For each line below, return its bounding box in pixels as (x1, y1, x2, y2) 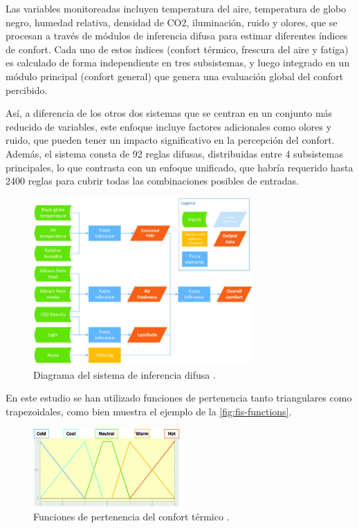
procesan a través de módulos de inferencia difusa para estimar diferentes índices (6, 28, 348, 43)
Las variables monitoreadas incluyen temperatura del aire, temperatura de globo (6, 1, 347, 15)
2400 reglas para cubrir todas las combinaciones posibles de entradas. (6, 173, 299, 188)
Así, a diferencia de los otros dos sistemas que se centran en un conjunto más (6, 106, 333, 120)
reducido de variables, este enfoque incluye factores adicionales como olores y (6, 119, 332, 133)
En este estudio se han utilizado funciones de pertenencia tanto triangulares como (6, 390, 352, 405)
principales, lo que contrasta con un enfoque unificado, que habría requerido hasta (6, 160, 353, 174)
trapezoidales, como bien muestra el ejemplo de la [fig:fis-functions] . (6, 404, 292, 419)
